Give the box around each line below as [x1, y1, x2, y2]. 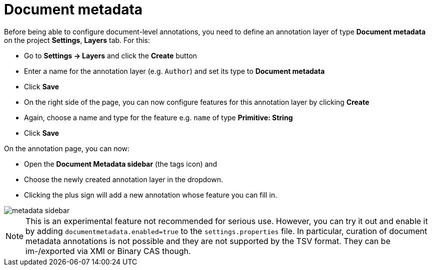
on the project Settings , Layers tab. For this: [4, 35, 150, 44]
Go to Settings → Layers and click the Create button [24, 51, 197, 60]
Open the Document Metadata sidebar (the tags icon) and [24, 159, 217, 168]
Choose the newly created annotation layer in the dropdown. [24, 175, 223, 184]
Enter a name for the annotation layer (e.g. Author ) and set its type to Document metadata [24, 66, 325, 75]
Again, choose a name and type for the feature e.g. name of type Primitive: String [24, 113, 293, 122]
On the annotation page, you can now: [4, 144, 130, 153]
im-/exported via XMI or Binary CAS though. [25, 246, 191, 256]
